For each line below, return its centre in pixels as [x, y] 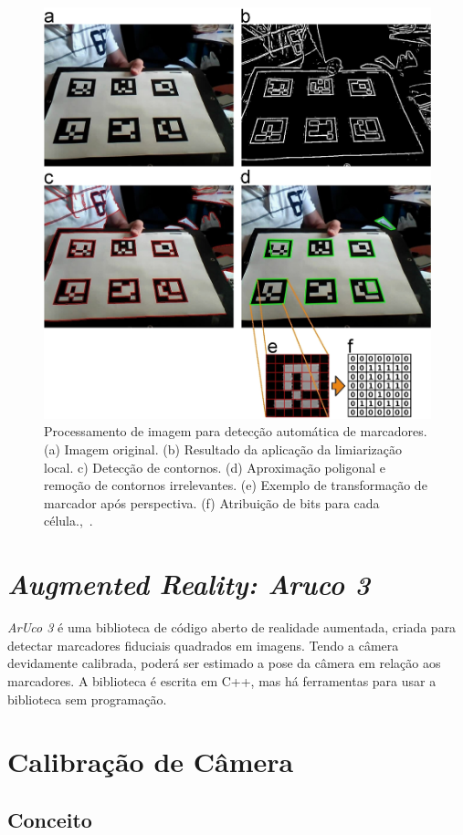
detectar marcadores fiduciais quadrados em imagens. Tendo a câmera [203, 645]
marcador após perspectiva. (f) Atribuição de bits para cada [212, 502]
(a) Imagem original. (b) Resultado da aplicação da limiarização [223, 449]
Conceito [50, 819]
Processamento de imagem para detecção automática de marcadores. [236, 431]
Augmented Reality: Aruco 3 [189, 584]
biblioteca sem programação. [87, 699]
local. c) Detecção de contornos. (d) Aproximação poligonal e [215, 467]
